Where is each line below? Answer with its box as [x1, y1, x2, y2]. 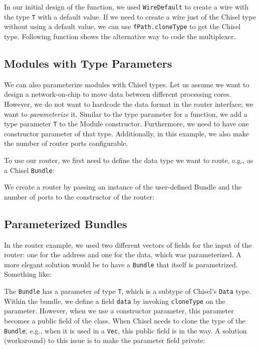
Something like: [4, 269, 52, 279]
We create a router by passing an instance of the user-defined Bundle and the [4, 182, 242, 192]
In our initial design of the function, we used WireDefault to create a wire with [4, 2, 249, 12]
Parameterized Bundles [4, 216, 127, 231]
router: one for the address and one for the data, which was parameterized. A [4, 249, 241, 260]
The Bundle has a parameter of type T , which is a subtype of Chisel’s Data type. [4, 286, 251, 296]
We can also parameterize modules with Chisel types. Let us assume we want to [4, 79, 249, 89]
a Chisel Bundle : [4, 164, 55, 175]
